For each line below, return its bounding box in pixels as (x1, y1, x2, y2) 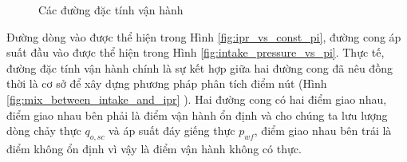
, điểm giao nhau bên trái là (254, 122, 392, 139)
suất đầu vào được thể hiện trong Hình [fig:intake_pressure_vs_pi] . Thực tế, (6, 44, 385, 61)
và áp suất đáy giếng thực (109, 122, 235, 139)
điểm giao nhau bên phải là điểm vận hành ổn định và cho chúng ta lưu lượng (6, 106, 388, 123)
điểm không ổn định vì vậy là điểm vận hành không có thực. (6, 140, 302, 156)
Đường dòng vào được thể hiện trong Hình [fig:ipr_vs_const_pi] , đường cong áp (6, 28, 401, 45)
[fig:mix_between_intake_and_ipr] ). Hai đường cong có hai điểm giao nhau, (6, 90, 387, 107)
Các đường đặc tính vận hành (38, 2, 184, 18)
